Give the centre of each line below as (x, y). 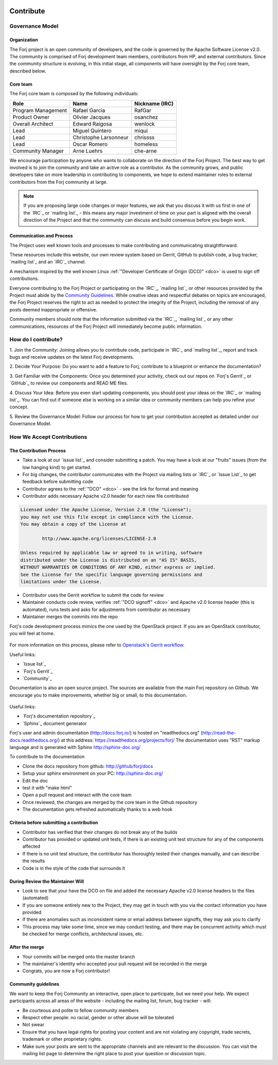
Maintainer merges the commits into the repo (70, 617)
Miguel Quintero (92, 130)
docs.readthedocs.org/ (34, 740)
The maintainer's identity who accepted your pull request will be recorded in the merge (115, 964)
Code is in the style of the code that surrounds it (74, 868)
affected (31, 846)
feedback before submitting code (58, 482)
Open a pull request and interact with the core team (77, 795)
